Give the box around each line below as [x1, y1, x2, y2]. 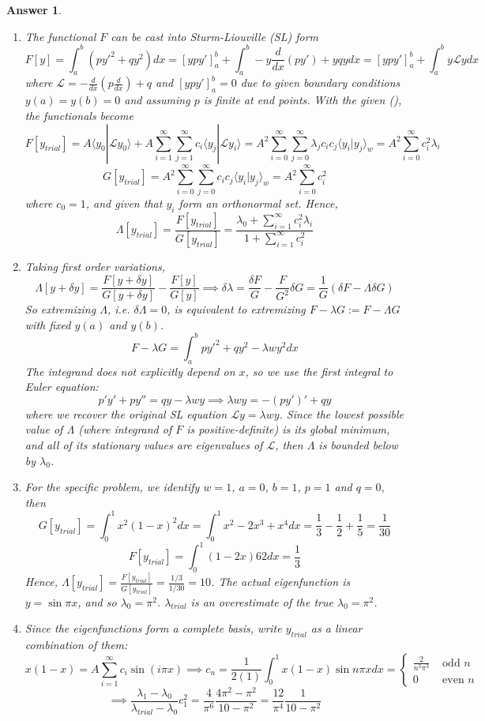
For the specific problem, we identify [24, 479, 200, 495]
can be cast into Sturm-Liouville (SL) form [111, 28, 319, 44]
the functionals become [24, 107, 133, 124]
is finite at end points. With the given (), [203, 92, 402, 108]
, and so [77, 593, 117, 610]
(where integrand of [78, 421, 172, 437]
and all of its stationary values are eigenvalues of [24, 436, 263, 453]
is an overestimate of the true [190, 593, 333, 610]
